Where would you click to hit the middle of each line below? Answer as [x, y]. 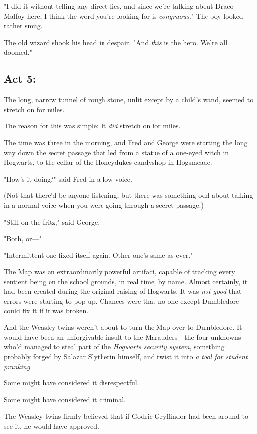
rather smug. [23, 26]
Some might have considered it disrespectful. [72, 383]
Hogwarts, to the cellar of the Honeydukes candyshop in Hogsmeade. [108, 162]
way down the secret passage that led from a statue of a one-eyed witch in [117, 152]
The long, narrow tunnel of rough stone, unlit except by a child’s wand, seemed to [129, 99]
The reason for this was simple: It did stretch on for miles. [92, 126]
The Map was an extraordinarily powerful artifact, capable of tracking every [120, 272]
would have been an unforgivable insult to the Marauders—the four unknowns [123, 337]
